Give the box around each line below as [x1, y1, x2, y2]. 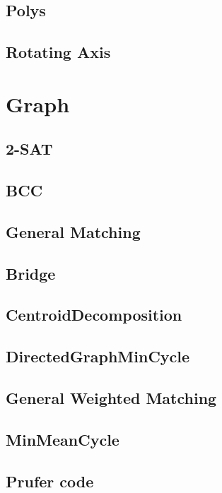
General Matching [6, 220, 141, 242]
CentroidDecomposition [6, 304, 182, 326]
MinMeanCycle [6, 428, 119, 450]
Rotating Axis [6, 41, 111, 63]
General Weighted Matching [6, 387, 217, 409]
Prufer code [6, 470, 94, 492]
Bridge [6, 262, 56, 284]
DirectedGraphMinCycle [6, 345, 190, 367]
